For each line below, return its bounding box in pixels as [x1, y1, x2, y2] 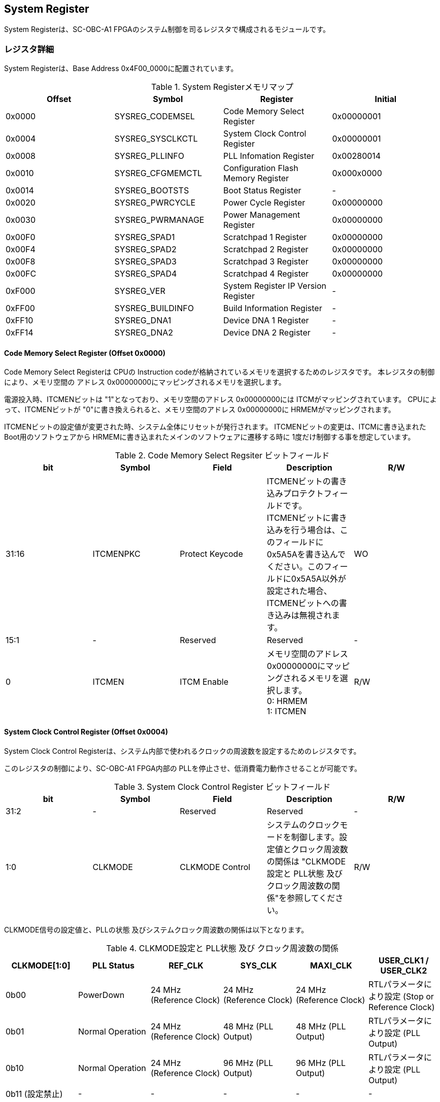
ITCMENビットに [266, 513, 331, 523]
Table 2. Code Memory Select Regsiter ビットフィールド [115, 450, 330, 461]
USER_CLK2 [380, 965, 427, 976]
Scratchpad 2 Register [223, 244, 309, 255]
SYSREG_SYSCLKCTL [114, 133, 198, 144]
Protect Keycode [180, 549, 243, 559]
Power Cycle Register [223, 197, 306, 208]
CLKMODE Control [180, 861, 251, 872]
